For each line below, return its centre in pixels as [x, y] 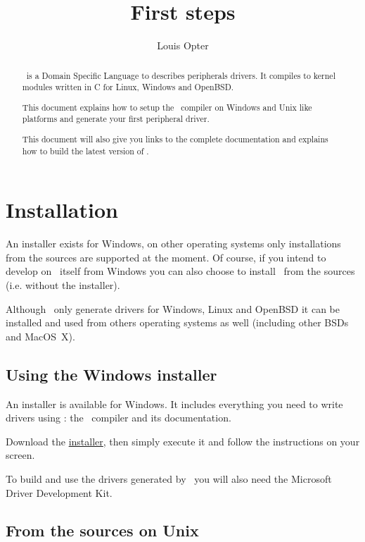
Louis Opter [183, 45]
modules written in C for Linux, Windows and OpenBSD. [128, 87]
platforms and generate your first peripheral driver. [116, 119]
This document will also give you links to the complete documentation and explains [175, 138]
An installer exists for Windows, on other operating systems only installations [173, 244]
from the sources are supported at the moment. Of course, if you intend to [166, 257]
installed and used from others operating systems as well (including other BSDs [177, 322]
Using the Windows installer [111, 374]
